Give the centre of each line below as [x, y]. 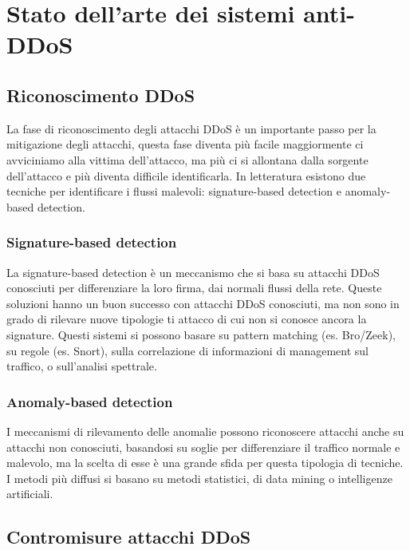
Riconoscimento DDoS [101, 95]
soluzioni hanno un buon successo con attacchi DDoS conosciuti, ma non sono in [203, 303]
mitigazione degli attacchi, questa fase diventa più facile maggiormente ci [185, 144]
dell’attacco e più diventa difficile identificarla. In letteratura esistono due [186, 175]
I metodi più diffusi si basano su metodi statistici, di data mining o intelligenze [199, 478]
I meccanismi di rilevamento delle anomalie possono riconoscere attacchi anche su [205, 431]
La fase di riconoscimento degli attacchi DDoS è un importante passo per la [191, 128]
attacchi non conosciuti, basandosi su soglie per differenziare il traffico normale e [203, 447]
